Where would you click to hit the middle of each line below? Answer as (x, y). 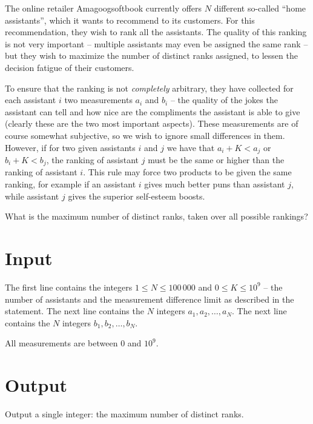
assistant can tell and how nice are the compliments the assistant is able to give (153, 111)
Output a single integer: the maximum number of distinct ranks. (124, 414)
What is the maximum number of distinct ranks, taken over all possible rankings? (156, 216)
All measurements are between (61, 343)
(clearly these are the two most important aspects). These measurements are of (152, 123)
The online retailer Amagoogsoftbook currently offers (104, 8)
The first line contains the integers (69, 287)
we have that (191, 147)
